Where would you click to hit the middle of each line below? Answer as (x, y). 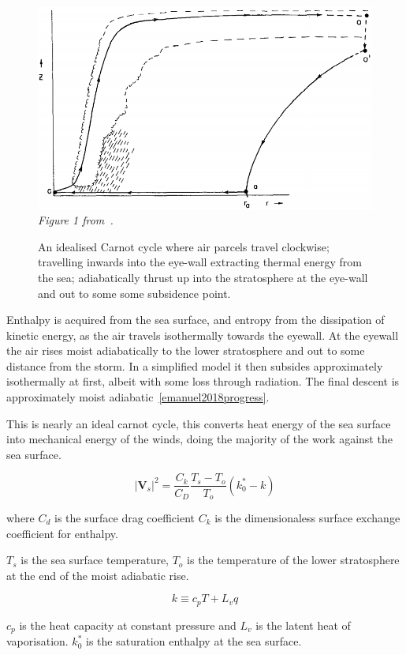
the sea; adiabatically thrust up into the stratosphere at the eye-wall (203, 277)
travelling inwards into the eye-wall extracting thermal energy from (200, 262)
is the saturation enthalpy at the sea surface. (194, 641)
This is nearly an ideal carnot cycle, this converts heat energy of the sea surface (199, 423)
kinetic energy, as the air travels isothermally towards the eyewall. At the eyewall (203, 335)
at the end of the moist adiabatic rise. (98, 575)
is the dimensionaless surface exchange (307, 517)
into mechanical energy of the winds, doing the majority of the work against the (199, 439)
